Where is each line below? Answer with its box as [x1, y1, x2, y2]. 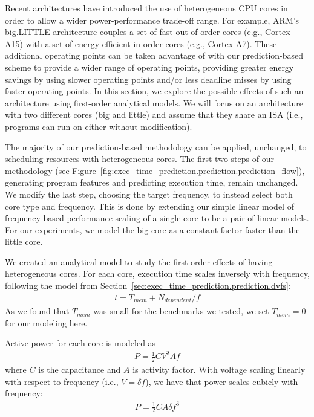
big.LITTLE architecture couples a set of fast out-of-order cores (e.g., [5, 25, 263, 38]
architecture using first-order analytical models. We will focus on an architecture [5, 96, 303, 109]
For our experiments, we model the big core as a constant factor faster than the [5, 223, 300, 236]
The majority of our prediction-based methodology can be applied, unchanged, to [5, 140, 307, 153]
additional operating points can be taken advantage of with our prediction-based [5, 49, 304, 62]
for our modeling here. [5, 316, 88, 329]
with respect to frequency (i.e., [5, 375, 119, 387]
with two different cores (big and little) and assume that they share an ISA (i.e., [5, 108, 303, 121]
